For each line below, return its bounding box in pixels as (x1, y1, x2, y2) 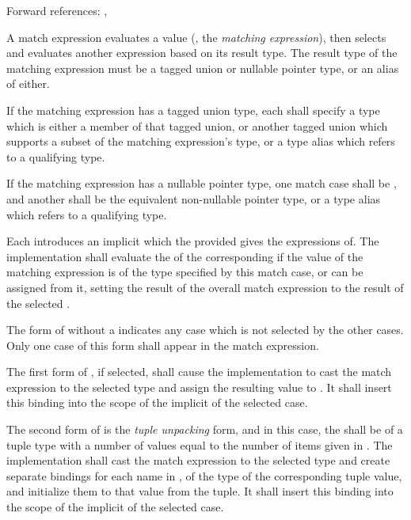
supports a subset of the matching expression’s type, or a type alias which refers (6, 133, 395, 150)
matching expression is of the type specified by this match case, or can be (6, 264, 363, 280)
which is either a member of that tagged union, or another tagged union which (6, 117, 388, 134)
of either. (6, 75, 50, 92)
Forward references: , (6, 2, 108, 18)
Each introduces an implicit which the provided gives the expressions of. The (6, 233, 379, 249)
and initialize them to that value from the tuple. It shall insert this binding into (6, 483, 394, 499)
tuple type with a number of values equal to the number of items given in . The (6, 436, 393, 453)
